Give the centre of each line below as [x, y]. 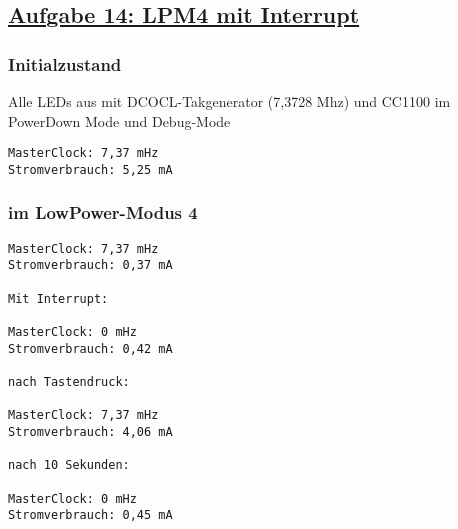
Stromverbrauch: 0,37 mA [90, 265]
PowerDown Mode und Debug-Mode [119, 120]
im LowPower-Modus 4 [103, 212]
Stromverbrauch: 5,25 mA [90, 169]
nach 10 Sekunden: [69, 465]
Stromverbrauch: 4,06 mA [90, 431]
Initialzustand [65, 63]
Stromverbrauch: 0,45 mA [90, 515]
